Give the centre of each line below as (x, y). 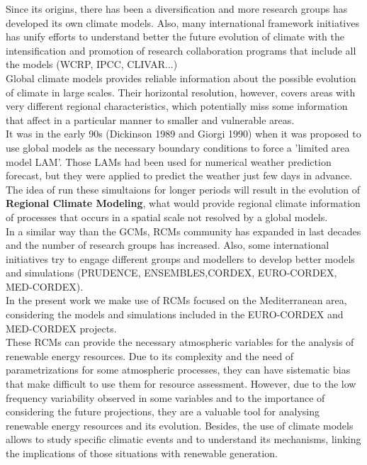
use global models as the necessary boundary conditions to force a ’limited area (178, 147)
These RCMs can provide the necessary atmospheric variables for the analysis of (180, 342)
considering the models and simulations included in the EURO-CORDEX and (175, 314)
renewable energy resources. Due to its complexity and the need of (150, 355)
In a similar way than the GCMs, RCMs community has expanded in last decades (183, 231)
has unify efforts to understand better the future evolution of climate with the (175, 37)
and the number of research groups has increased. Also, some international (168, 245)
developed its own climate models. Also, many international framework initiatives (182, 22)
